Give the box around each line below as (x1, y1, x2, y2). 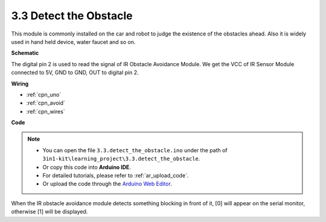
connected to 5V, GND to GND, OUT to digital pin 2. (11, 69, 139, 76)
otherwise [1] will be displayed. (11, 208, 88, 215)
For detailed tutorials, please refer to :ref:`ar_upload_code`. (42, 172, 189, 179)
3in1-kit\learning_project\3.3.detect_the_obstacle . (42, 155, 200, 162)
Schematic (11, 49, 39, 57)
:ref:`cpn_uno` (26, 91, 62, 98)
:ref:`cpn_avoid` (26, 99, 66, 106)
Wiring (11, 80, 29, 87)
